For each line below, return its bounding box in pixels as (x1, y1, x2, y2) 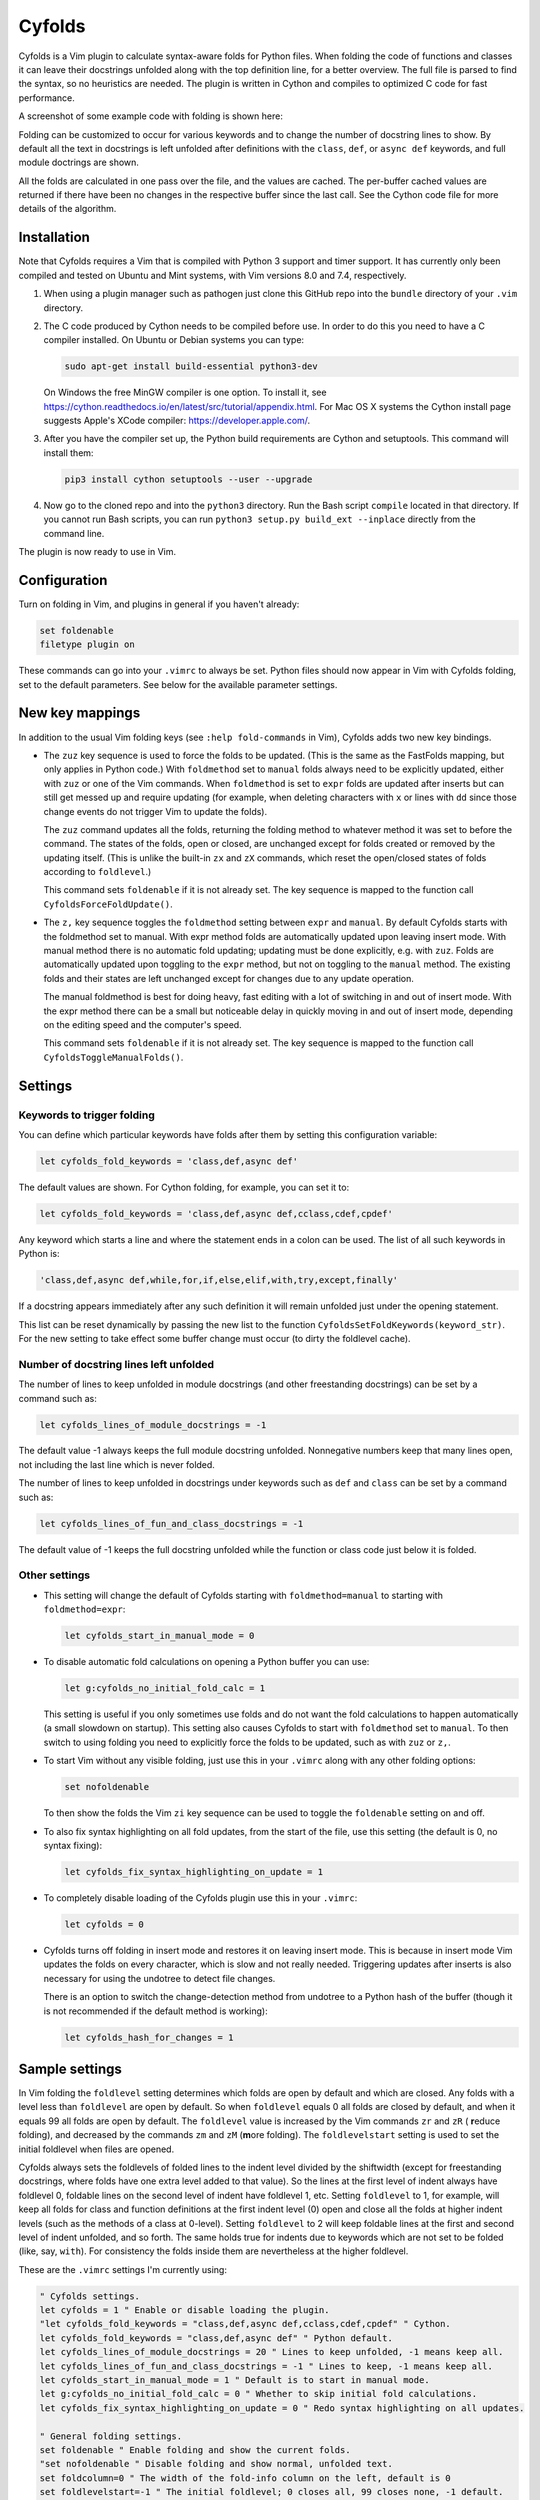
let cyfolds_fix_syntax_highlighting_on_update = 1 (64, 1866, 324, 1877)
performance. (18, 91, 75, 104)
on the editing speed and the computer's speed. (43, 1018, 242, 1030)
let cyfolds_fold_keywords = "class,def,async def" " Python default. (39, 2332, 394, 2344)
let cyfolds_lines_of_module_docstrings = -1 (39, 1419, 267, 1430)
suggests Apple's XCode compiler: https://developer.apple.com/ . (43, 415, 311, 427)
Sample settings (18, 2060, 122, 2077)
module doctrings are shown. (18, 156, 140, 169)
